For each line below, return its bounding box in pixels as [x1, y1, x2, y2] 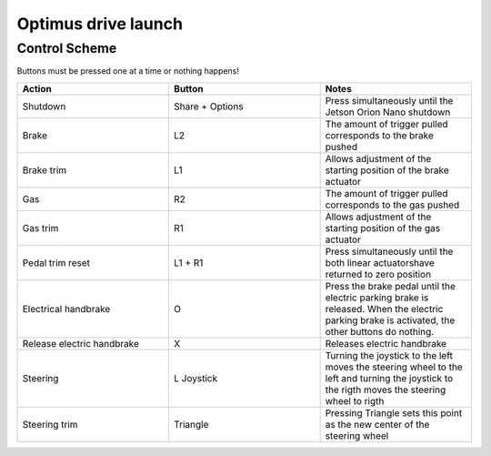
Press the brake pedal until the [325, 279, 456, 292]
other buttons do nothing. [325, 325, 435, 338]
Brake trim [22, 164, 67, 177]
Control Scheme [16, 40, 117, 56]
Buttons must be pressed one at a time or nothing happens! [16, 66, 240, 76]
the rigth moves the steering [325, 383, 446, 396]
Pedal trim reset [22, 256, 91, 269]
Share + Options [174, 100, 245, 113]
